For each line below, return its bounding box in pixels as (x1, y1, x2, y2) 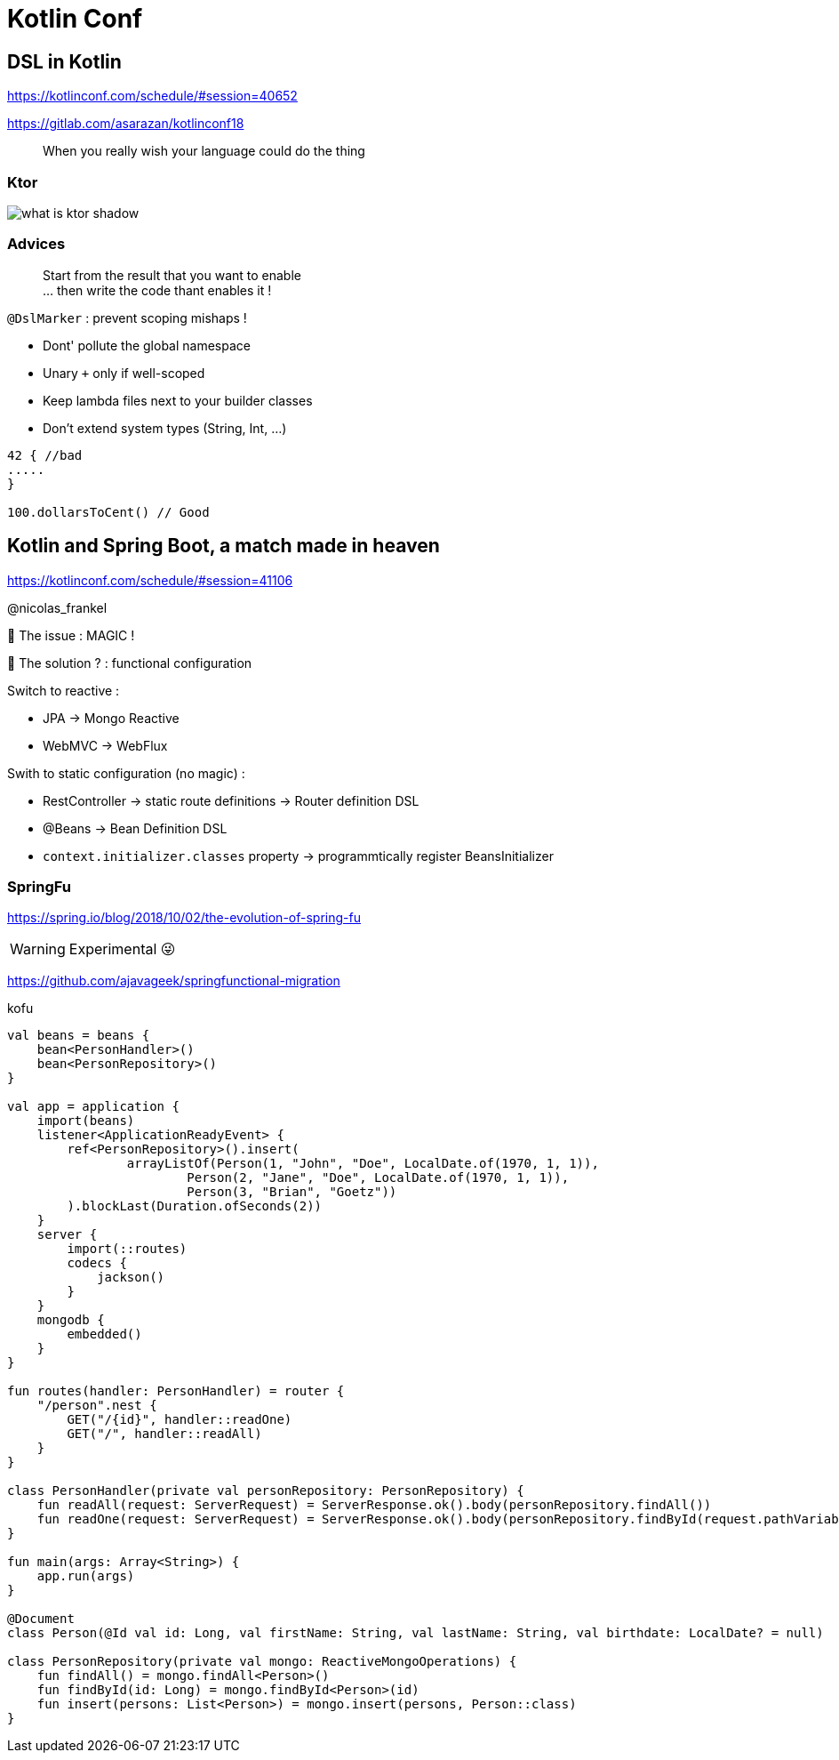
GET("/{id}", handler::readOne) (67, 1412, 292, 1427)
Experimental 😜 (68, 940, 176, 959)
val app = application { (7, 1099, 180, 1114)
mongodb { (36, 1313, 105, 1328)
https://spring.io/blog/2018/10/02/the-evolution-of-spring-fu (7, 910, 361, 926)
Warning (10, 940, 66, 959)
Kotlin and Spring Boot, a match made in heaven (7, 534, 440, 558)
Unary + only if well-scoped (43, 365, 205, 381)
